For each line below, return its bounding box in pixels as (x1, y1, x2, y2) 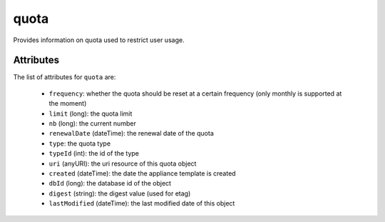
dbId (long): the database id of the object (48, 179, 171, 188)
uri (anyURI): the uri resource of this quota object (48, 159, 197, 168)
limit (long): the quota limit (48, 109, 133, 118)
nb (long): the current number (48, 119, 137, 128)
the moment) (48, 99, 87, 108)
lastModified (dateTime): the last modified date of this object (48, 199, 235, 208)
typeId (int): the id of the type (48, 149, 139, 158)
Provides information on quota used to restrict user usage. (13, 36, 185, 44)
